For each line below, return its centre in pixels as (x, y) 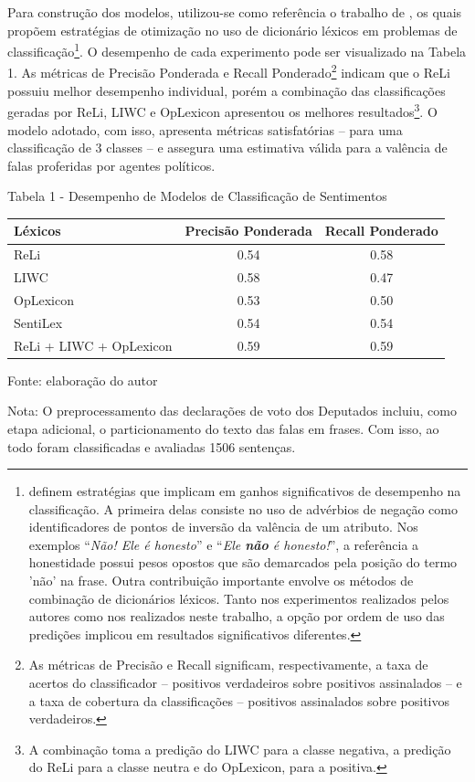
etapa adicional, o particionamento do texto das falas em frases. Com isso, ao (223, 428)
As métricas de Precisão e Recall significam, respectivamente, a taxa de (228, 665)
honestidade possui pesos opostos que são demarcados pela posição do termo (243, 562)
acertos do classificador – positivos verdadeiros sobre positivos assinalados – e (245, 683)
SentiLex (38, 322)
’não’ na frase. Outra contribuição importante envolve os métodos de (221, 581)
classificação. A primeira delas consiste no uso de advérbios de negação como (243, 508)
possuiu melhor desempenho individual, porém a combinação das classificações (227, 90)
